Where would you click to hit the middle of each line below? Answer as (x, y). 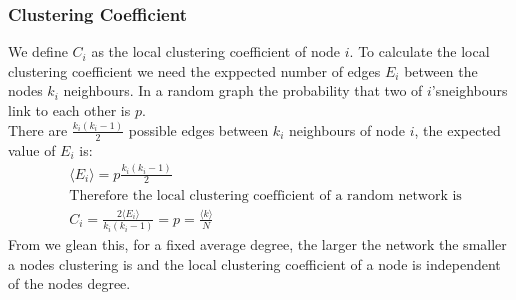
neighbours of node (347, 129)
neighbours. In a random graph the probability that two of (243, 90)
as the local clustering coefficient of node (216, 51)
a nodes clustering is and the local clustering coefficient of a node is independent (254, 263)
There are (38, 129)
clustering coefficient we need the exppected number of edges (194, 70)
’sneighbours (469, 90)
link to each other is (69, 110)
